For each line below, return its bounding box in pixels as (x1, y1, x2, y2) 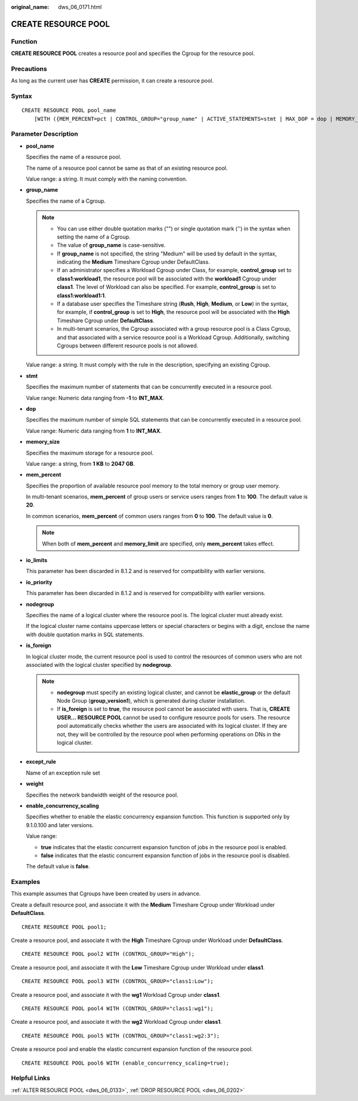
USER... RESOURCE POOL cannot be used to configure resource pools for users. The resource (57, 713, 291, 721)
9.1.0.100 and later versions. (26, 821, 94, 828)
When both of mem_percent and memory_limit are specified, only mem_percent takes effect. (42, 540, 274, 547)
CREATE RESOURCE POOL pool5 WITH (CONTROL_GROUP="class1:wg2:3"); (21, 1032, 220, 1039)
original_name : (11, 4, 50, 10)
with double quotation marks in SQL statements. (26, 631, 144, 638)
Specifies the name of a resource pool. (26, 153, 122, 161)
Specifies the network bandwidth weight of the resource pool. (26, 791, 178, 798)
